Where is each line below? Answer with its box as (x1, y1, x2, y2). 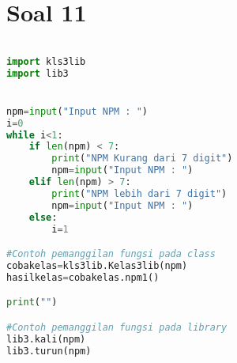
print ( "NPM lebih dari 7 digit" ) (51, 187, 228, 199)
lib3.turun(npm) (6, 345, 92, 357)
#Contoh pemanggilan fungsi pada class (6, 248, 216, 260)
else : (28, 211, 58, 223)
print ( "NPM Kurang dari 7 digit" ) (51, 153, 233, 164)
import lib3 (6, 67, 69, 79)
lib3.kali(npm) (6, 333, 86, 345)
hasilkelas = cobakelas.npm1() (6, 271, 160, 283)
